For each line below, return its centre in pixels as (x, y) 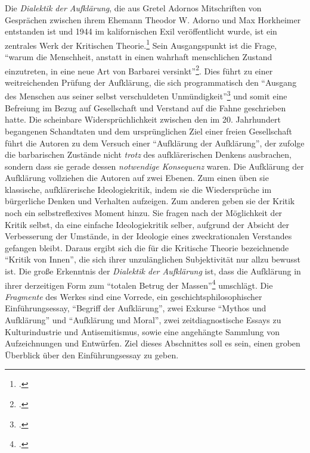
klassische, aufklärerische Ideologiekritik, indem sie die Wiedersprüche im (138, 189)
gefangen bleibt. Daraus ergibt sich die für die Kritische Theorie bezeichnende (147, 247)
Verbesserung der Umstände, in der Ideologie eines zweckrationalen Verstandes (148, 236)
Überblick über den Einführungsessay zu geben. (92, 354)
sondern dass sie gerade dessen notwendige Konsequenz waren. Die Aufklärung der (154, 166)
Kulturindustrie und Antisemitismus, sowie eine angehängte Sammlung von (142, 331)
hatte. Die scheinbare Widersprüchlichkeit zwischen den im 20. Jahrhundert (143, 119)
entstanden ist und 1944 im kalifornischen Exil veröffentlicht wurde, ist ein (141, 31)
